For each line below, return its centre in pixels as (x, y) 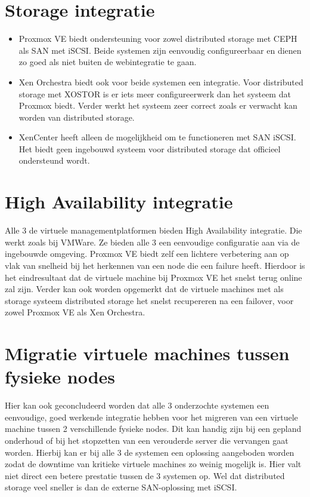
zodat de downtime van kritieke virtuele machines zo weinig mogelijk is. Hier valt (153, 464)
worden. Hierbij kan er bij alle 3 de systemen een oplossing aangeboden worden (150, 452)
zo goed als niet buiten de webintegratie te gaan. (108, 62)
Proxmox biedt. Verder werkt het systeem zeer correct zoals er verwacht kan (158, 105)
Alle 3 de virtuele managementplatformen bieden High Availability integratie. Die (154, 230)
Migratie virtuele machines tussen (147, 353)
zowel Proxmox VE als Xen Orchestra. (75, 312)
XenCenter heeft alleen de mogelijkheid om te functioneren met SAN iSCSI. (157, 137)
